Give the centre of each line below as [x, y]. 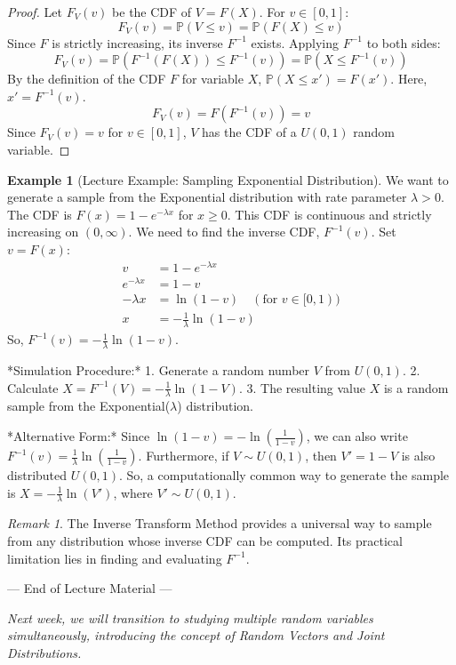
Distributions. [44, 652]
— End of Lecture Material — [90, 588]
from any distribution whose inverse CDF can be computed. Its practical [205, 541]
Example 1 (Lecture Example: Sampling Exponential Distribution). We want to [228, 179]
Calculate [33, 387]
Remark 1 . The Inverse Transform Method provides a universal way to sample [220, 523]
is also [418, 455]
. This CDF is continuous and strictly [329, 214]
